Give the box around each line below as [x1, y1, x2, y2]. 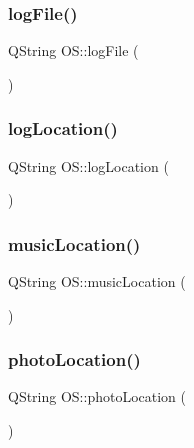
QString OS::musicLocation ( [8, 271, 186, 292]
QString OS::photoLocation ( [8, 386, 187, 407]
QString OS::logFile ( [8, 40, 139, 61]
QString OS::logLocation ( [8, 155, 169, 176]
